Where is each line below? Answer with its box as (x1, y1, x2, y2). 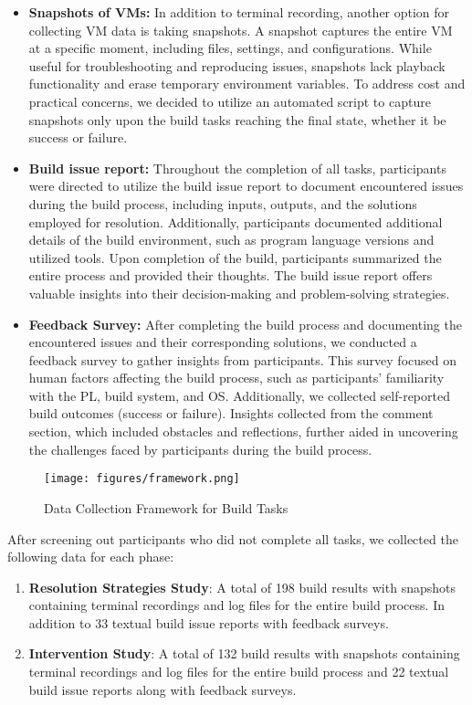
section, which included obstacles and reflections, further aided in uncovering (28, 422, 458, 441)
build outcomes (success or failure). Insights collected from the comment (28, 404, 434, 423)
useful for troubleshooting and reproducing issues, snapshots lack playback (28, 56, 446, 75)
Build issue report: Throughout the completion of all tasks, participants (28, 158, 446, 177)
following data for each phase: (7, 547, 174, 566)
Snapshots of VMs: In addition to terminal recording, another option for (28, 3, 450, 21)
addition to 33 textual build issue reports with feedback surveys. (28, 613, 389, 632)
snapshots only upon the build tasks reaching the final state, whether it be (28, 110, 446, 129)
